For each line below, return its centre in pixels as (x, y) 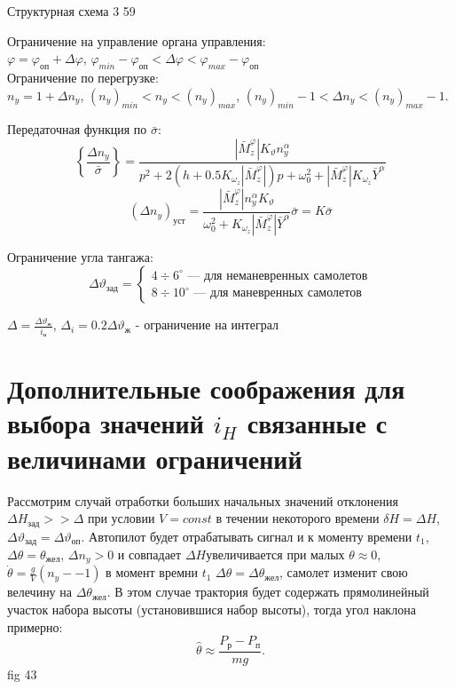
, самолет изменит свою (344, 572)
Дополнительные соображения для (206, 388)
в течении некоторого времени (298, 518)
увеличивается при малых (275, 554)
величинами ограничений (155, 458)
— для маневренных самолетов (278, 293)
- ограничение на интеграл (207, 325)
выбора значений (106, 423)
